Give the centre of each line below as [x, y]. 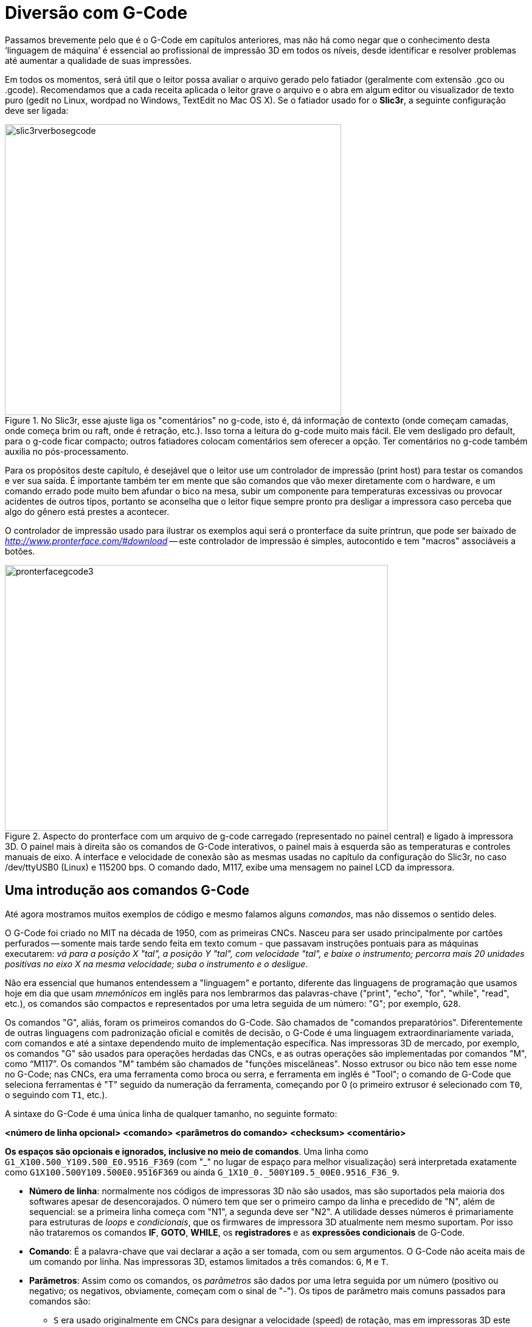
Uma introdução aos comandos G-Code [127, 891]
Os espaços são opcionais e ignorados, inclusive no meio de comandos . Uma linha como [187, 1151]
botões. [20, 551]
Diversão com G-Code [96, 13]
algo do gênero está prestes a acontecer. [87, 511]
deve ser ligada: [37, 110]
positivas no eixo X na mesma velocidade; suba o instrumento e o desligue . [157, 964]
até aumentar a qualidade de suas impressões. [98, 60]
